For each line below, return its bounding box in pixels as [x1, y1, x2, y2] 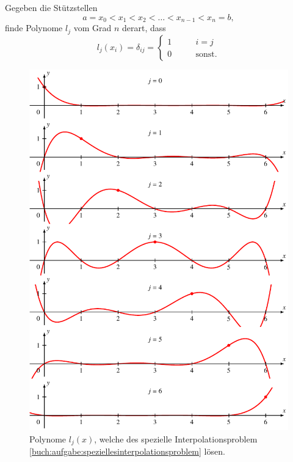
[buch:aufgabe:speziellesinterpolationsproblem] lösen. [29, 445, 225, 458]
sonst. [195, 50, 217, 59]
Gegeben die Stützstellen [5, 1, 98, 13]
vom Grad [73, 21, 112, 34]
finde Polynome [5, 21, 63, 34]
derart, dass [121, 21, 166, 34]
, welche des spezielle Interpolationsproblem [94, 432, 258, 445]
